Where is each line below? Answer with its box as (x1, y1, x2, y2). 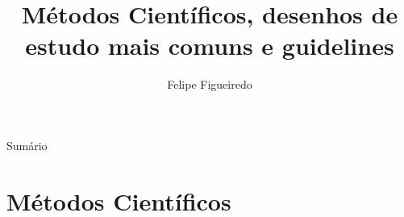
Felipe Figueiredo (167, 76, 252, 93)
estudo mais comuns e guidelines (25, 29, 394, 62)
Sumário (6, 136, 48, 153)
